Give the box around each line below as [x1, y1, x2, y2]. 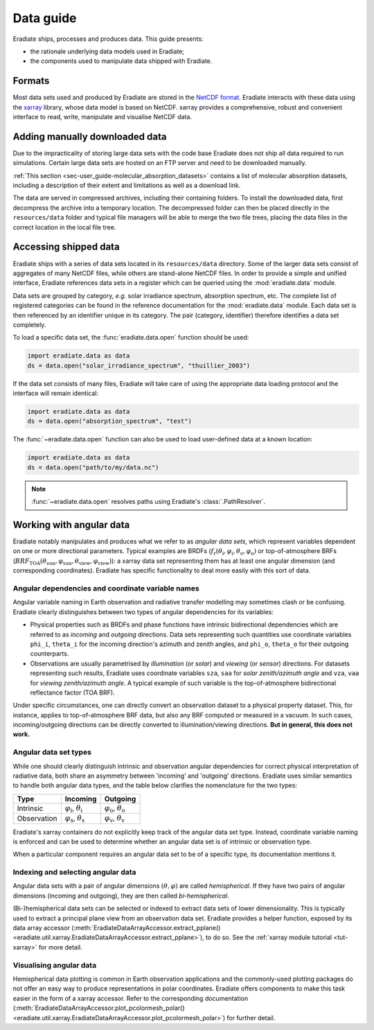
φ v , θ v [104, 813, 125, 824]
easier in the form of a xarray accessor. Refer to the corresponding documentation [12, 994, 249, 1002]
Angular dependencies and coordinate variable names [12, 584, 200, 593]
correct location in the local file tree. [12, 222, 116, 232]
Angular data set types [12, 747, 91, 757]
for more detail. [38, 943, 82, 951]
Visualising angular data [12, 960, 97, 970]
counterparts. [30, 649, 69, 658]
